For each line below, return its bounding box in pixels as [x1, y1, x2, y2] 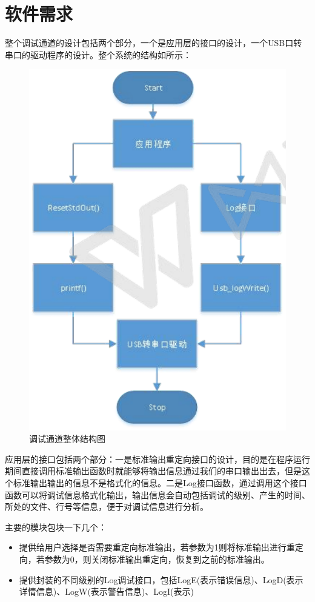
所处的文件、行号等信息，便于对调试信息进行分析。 [5, 500, 208, 513]
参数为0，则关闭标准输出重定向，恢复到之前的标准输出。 [44, 552, 270, 565]
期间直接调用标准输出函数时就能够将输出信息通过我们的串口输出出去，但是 [5, 464, 302, 477]
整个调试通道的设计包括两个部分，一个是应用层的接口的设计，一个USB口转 [5, 36, 302, 49]
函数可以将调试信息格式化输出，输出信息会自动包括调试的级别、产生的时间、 [5, 488, 310, 501]
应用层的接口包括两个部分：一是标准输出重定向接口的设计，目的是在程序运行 [5, 452, 310, 465]
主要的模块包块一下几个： [5, 520, 107, 533]
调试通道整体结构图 [29, 432, 105, 445]
